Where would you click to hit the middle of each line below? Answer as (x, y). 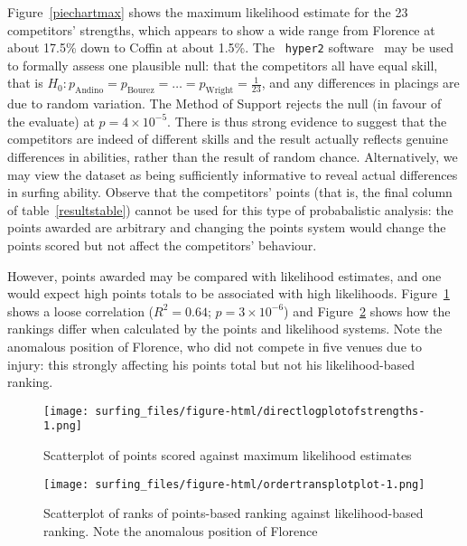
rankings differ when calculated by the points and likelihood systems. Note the (225, 329)
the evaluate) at (51, 121)
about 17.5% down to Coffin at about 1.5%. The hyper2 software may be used (231, 47)
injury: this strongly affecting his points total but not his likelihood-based (211, 364)
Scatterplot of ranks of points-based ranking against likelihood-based (233, 513)
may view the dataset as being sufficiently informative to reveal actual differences (233, 174)
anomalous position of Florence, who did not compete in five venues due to (215, 346)
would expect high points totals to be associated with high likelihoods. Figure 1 (229, 293)
